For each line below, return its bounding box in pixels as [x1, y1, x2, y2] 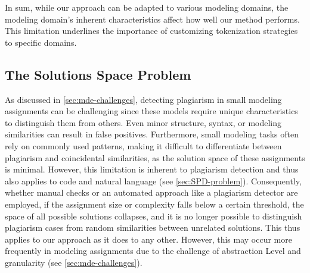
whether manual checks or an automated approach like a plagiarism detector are [5, 186, 298, 199]
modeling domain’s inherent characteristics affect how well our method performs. [5, 12, 300, 25]
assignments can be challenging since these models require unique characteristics [5, 105, 298, 117]
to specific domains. [5, 36, 77, 48]
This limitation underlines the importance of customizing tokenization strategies [5, 24, 298, 37]
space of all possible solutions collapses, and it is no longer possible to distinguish [5, 209, 302, 222]
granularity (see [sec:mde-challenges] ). [5, 256, 142, 268]
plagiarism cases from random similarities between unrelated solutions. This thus [5, 221, 300, 234]
